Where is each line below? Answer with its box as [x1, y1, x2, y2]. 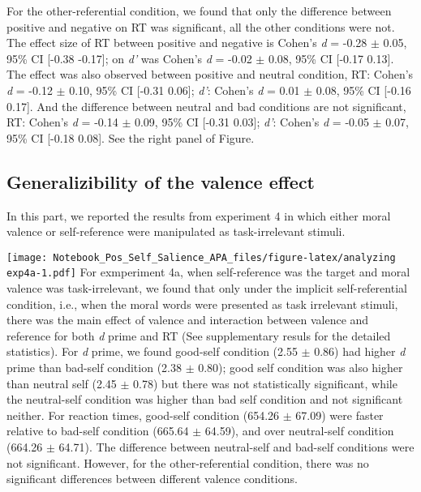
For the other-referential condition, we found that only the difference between [6, 2, 392, 19]
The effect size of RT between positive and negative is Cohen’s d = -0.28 [6, 34, 367, 51]
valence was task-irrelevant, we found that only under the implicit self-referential [6, 280, 407, 297]
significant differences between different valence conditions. [6, 470, 298, 487]
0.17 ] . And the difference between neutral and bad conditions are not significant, [6, 97, 406, 114]
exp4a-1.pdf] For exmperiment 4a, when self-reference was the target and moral [6, 263, 410, 280]
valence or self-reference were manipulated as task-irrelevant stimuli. [6, 223, 346, 240]
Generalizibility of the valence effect [6, 169, 315, 194]
